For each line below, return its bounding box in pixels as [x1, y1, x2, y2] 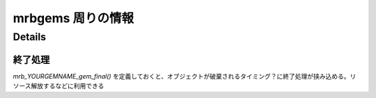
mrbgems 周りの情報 [13, 10, 134, 26]
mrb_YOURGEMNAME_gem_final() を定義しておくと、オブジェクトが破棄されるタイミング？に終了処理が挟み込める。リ [13, 72, 357, 80]
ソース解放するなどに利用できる [13, 82, 104, 90]
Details [13, 31, 47, 43]
